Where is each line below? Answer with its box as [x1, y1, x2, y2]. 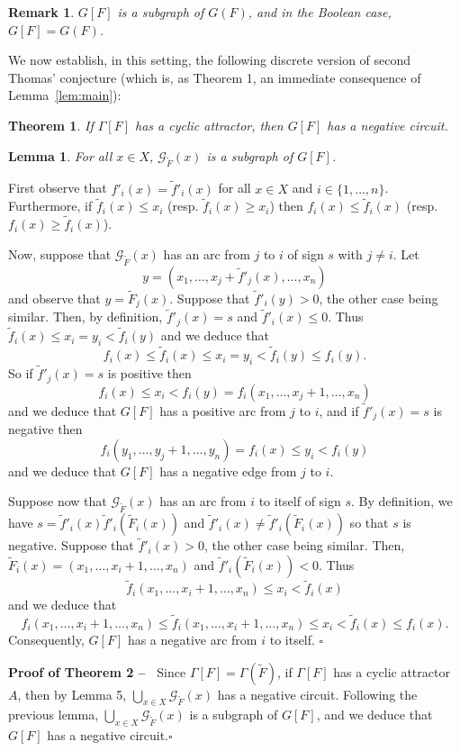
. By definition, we [351, 492, 453, 511]
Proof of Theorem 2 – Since [8, 662, 186, 681]
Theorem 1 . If [8, 115, 94, 134]
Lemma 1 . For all [8, 146, 113, 165]
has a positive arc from [159, 401, 286, 420]
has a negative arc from [127, 630, 257, 648]
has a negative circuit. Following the [217, 684, 418, 703]
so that [349, 513, 389, 532]
